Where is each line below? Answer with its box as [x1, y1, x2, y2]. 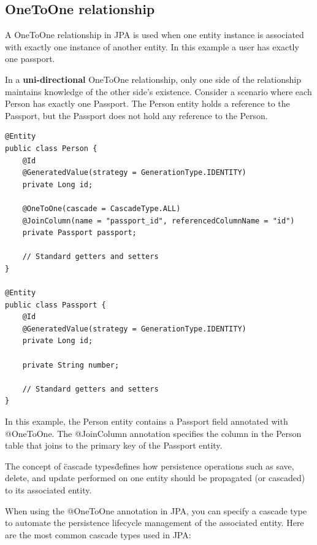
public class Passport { [5, 300, 106, 309]
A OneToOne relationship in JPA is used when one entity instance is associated [5, 28, 304, 41]
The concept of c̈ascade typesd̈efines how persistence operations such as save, [5, 459, 294, 472]
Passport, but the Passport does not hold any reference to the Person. [5, 109, 268, 122]
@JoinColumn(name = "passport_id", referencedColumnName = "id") [22, 216, 295, 225]
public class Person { [5, 144, 97, 153]
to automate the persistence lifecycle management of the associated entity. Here [5, 516, 304, 529]
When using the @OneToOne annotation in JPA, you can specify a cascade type [5, 504, 307, 517]
